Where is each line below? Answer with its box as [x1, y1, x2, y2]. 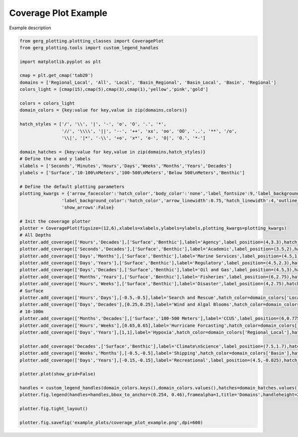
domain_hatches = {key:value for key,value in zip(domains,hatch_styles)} [19, 149, 206, 155]
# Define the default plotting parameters [19, 184, 125, 189]
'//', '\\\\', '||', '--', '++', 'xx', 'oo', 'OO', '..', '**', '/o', [61, 128, 237, 134]
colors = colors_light [19, 101, 75, 106]
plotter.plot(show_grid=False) [19, 371, 96, 377]
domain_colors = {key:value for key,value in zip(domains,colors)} [19, 107, 188, 113]
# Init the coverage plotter [19, 218, 91, 224]
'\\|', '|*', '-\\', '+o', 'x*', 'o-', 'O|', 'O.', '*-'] [61, 135, 206, 141]
